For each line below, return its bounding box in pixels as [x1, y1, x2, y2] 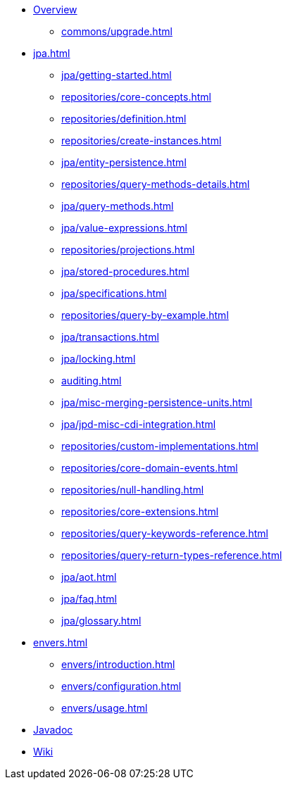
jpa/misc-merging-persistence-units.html [61, 396, 253, 408]
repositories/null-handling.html [61, 484, 204, 496]
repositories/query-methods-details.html [61, 178, 250, 190]
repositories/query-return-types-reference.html [61, 549, 282, 561]
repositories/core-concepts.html [61, 91, 211, 103]
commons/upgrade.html [61, 25, 173, 37]
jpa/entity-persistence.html [61, 156, 187, 168]
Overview [33, 4, 77, 15]
